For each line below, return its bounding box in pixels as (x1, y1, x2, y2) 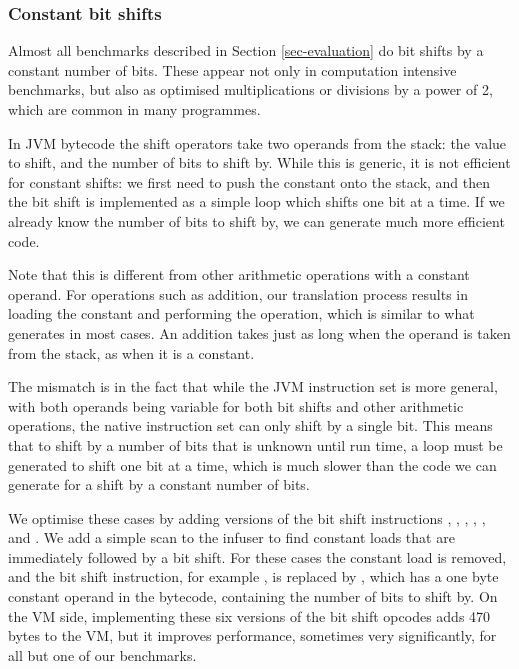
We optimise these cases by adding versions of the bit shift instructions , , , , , (8, 507, 486, 528)
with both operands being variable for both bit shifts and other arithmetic (8, 395, 464, 416)
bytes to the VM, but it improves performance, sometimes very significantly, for (8, 625, 497, 646)
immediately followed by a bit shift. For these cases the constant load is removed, (8, 546, 507, 567)
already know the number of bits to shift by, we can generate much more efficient (8, 210, 505, 231)
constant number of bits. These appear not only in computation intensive (8, 59, 457, 80)
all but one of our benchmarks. (8, 644, 197, 665)
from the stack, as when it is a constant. (8, 342, 255, 363)
